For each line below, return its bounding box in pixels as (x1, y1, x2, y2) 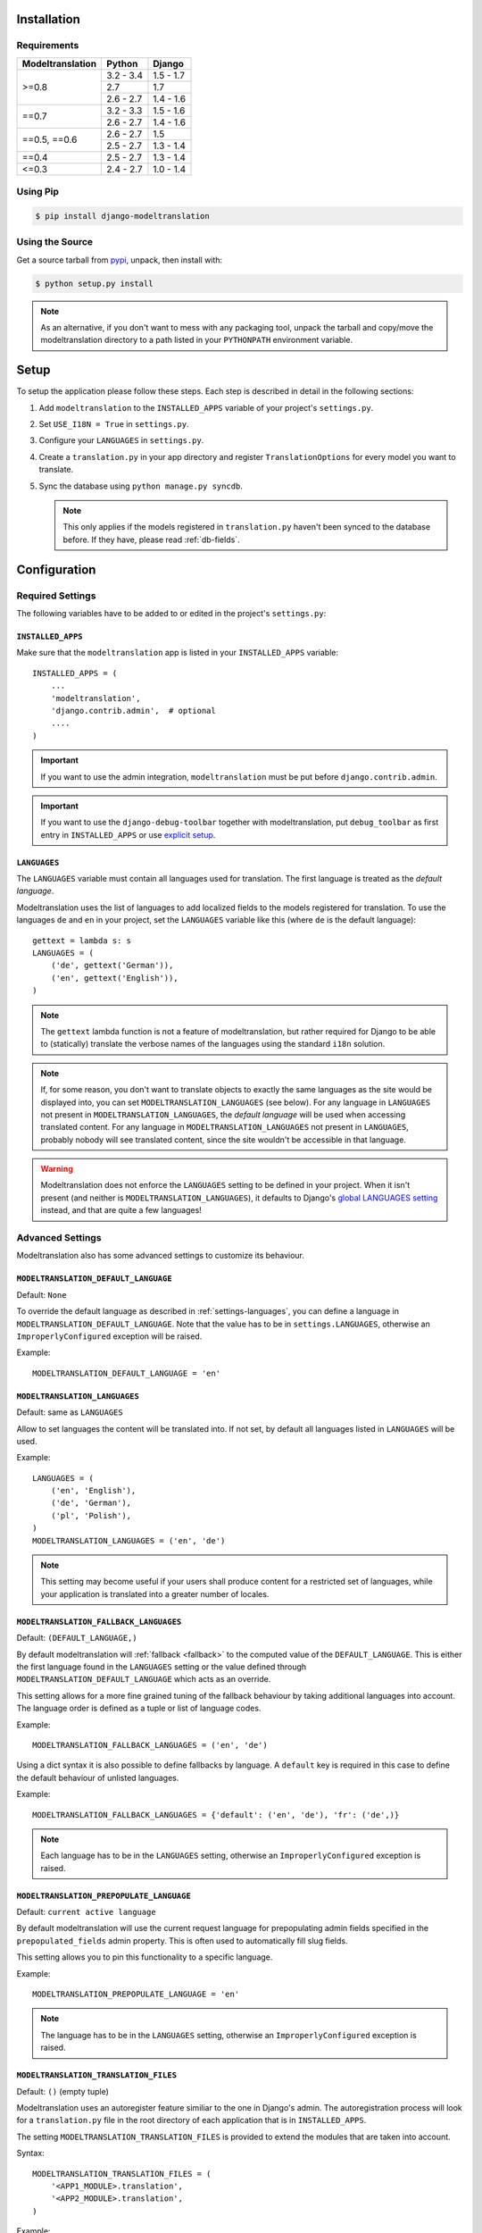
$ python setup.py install (35, 278, 154, 289)
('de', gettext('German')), (50, 960, 174, 971)
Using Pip (16, 186, 60, 198)
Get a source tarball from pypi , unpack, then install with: (16, 255, 223, 265)
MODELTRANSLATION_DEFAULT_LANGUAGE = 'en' (32, 1367, 221, 1378)
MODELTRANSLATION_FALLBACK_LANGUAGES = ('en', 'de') (32, 1740, 268, 1750)
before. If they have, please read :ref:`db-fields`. (62, 534, 240, 545)
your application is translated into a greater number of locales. (40, 1588, 270, 1599)
